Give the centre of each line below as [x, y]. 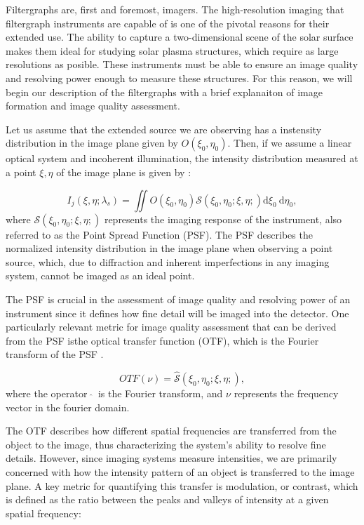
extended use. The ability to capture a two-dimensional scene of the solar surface [180, 37]
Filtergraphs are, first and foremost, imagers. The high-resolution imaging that [175, 9]
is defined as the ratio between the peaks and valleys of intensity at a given [167, 499]
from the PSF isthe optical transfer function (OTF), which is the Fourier [162, 340]
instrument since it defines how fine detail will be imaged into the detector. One [177, 313]
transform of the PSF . [55, 354]
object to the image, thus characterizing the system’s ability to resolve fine [166, 444]
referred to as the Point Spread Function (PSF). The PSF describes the [159, 234]
